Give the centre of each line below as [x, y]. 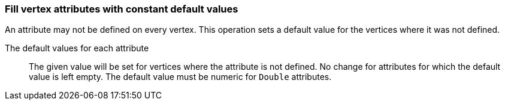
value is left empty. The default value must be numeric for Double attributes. [180, 77]
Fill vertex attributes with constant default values [122, 9]
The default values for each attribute [77, 48]
